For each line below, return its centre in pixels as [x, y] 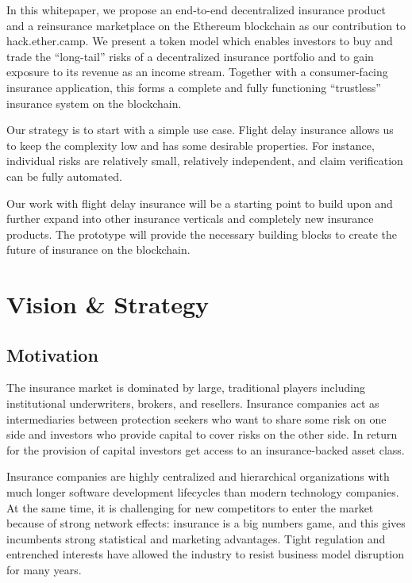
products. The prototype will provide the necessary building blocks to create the [202, 234]
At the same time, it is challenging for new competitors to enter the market [190, 507]
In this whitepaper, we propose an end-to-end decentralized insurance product [196, 10]
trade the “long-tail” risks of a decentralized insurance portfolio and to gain [190, 56]
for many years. [44, 570]
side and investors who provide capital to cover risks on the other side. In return [202, 434]
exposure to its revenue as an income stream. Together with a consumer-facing [197, 72]
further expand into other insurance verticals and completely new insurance [190, 219]
